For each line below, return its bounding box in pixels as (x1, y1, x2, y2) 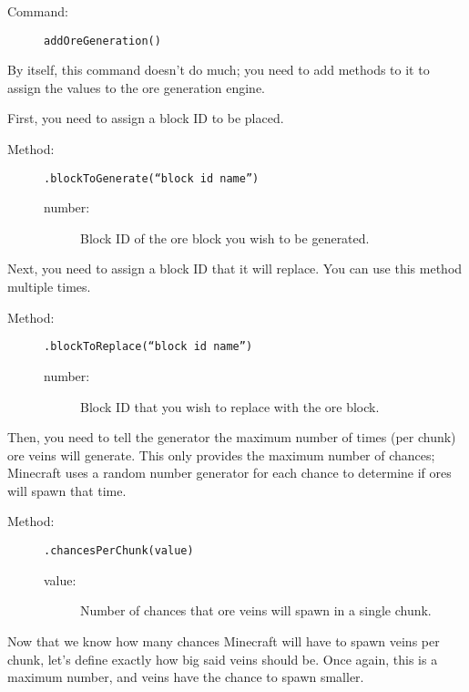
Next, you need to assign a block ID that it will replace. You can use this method (7, 259, 463, 278)
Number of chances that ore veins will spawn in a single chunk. (80, 601, 432, 620)
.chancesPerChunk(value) (44, 544, 194, 558)
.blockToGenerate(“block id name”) (44, 171, 260, 185)
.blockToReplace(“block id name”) (44, 340, 253, 354)
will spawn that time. (7, 480, 127, 500)
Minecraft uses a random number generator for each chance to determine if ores (7, 463, 452, 482)
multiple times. (7, 277, 91, 296)
